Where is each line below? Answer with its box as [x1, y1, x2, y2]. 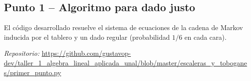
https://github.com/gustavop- [41, 48, 131, 58]
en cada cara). [184, 32, 227, 42]
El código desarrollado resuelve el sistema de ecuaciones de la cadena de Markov [4, 22, 243, 32]
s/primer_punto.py [4, 67, 61, 77]
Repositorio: [4, 48, 40, 58]
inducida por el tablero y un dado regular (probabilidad [4, 32, 170, 42]
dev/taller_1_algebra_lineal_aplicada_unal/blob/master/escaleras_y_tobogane [4, 57, 247, 67]
